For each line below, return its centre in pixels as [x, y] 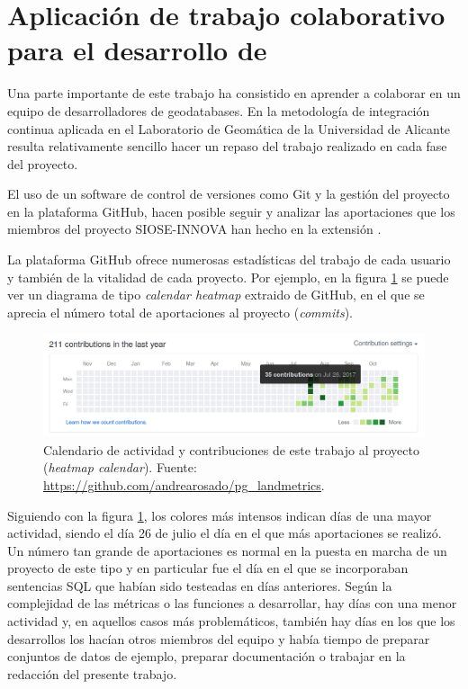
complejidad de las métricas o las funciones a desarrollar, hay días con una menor [232, 603]
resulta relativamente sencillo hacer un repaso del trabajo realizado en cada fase [227, 146]
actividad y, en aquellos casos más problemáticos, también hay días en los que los [231, 621]
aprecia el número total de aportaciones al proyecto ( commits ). [180, 312]
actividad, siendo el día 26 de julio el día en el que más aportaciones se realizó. [225, 533]
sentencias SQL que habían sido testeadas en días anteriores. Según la [200, 585]
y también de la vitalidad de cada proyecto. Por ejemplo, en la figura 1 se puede [228, 277]
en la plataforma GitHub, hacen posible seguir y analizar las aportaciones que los [231, 211]
